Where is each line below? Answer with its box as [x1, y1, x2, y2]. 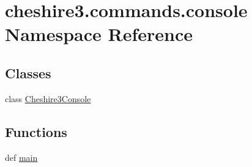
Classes [5, 63, 51, 82]
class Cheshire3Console [5, 92, 91, 105]
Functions [5, 122, 67, 141]
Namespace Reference [5, 21, 193, 46]
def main [5, 150, 38, 163]
